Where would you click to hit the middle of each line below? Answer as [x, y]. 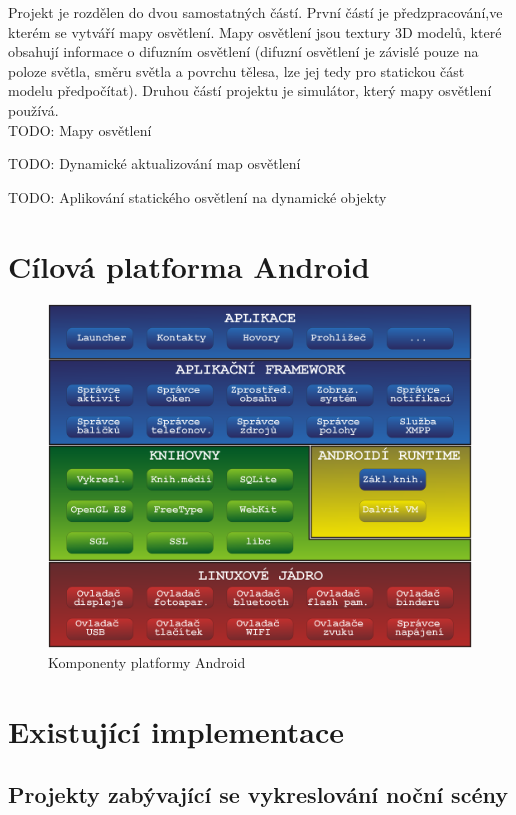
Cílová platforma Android [189, 265]
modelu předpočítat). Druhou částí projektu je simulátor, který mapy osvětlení [250, 90]
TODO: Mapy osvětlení [80, 129]
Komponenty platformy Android [147, 661]
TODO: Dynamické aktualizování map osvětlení [154, 163]
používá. [33, 109]
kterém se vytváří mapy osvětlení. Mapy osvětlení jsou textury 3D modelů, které [255, 31]
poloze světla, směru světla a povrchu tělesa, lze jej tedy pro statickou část [236, 70]
